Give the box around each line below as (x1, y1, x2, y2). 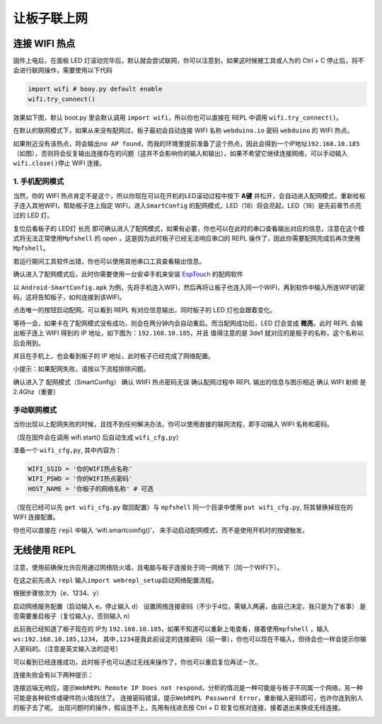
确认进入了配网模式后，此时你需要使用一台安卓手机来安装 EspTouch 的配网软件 (13, 270, 244, 279)
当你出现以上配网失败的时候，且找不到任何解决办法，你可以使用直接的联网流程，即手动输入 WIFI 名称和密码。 (13, 420, 334, 428)
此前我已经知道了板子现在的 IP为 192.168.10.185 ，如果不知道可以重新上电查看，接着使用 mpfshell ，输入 (13, 625, 329, 633)
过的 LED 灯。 (13, 211, 54, 219)
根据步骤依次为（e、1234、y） (13, 589, 103, 597)
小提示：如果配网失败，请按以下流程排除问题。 (13, 364, 150, 373)
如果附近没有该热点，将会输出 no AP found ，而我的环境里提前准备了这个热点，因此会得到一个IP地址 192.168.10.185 (13, 139, 360, 148)
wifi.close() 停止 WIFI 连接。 (13, 159, 106, 168)
